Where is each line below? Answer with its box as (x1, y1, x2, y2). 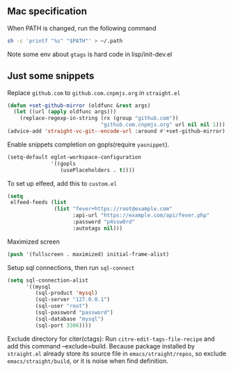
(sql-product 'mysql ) (35, 289, 98, 297)
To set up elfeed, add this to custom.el (7, 179, 118, 187)
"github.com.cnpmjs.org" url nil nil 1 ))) (100, 121, 226, 128)
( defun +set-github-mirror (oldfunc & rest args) (7, 102, 151, 109)
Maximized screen (7, 237, 61, 246)
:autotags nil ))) (72, 225, 123, 232)
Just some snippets (7, 70, 95, 82)
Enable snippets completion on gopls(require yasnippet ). (7, 140, 170, 149)
